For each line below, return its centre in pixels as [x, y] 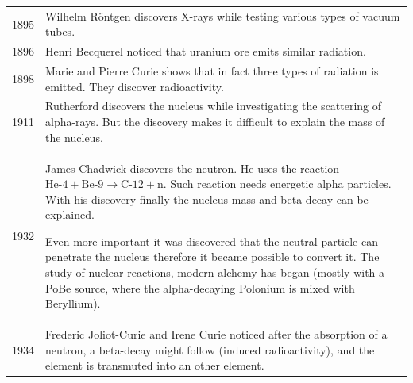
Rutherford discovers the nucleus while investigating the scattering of [214, 106]
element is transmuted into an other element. [155, 365]
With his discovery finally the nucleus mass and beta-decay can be [207, 199]
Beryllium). [73, 303]
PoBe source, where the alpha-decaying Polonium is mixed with [200, 287]
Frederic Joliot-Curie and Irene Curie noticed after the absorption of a [216, 334]
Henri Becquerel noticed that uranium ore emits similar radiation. [206, 51]
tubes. [60, 31]
